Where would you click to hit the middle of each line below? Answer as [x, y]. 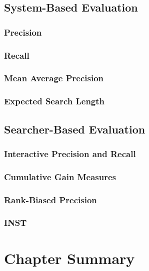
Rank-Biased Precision [50, 199]
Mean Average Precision [54, 78]
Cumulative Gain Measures [60, 176]
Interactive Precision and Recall [70, 153]
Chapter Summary [69, 258]
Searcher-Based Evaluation [75, 129]
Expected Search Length [54, 101]
